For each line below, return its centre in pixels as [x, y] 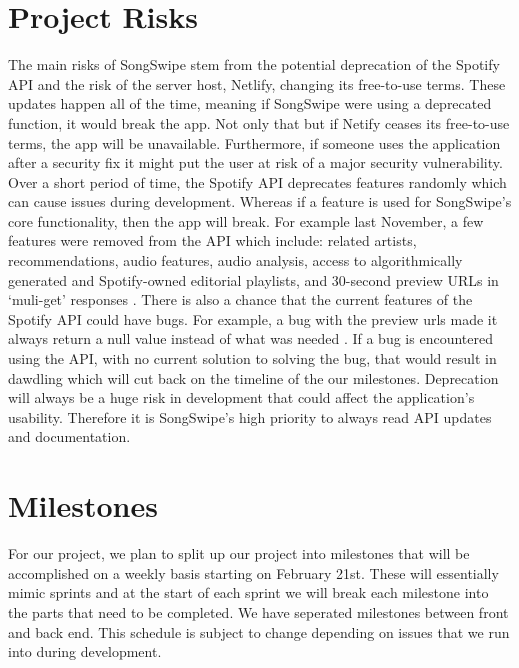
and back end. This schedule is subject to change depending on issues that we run [259, 631]
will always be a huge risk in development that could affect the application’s [241, 397]
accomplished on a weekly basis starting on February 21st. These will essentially [253, 572]
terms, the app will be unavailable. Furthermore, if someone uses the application [254, 142]
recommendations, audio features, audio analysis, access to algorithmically [235, 260]
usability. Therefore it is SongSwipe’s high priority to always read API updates [250, 416]
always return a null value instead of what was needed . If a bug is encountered [250, 338]
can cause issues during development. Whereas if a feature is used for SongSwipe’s [260, 201]
